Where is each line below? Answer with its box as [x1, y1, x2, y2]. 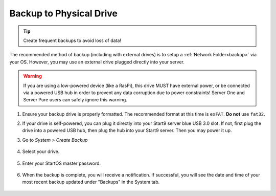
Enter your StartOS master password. [22, 160, 101, 166]
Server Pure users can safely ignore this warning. [23, 97, 127, 103]
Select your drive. [22, 148, 60, 155]
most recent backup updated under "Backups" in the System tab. [22, 179, 160, 185]
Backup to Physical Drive [9, 8, 118, 19]
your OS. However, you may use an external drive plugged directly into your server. [9, 59, 185, 65]
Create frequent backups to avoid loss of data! [23, 37, 121, 43]
